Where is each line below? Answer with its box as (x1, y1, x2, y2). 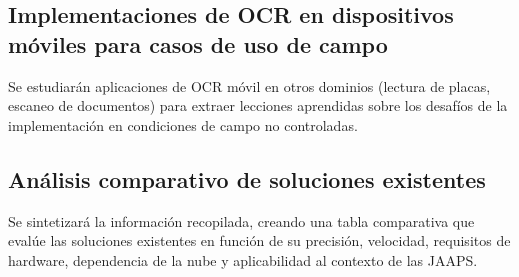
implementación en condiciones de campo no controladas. (8, 114, 358, 135)
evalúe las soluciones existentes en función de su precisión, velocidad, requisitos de (8, 230, 511, 251)
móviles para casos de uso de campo (8, 28, 388, 59)
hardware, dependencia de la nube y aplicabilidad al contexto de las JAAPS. (8, 249, 478, 270)
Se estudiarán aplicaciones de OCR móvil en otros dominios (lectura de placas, (8, 75, 491, 96)
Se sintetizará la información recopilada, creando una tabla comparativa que (8, 210, 475, 231)
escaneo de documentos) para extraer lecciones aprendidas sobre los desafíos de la (8, 95, 508, 116)
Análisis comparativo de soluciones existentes (8, 163, 486, 194)
